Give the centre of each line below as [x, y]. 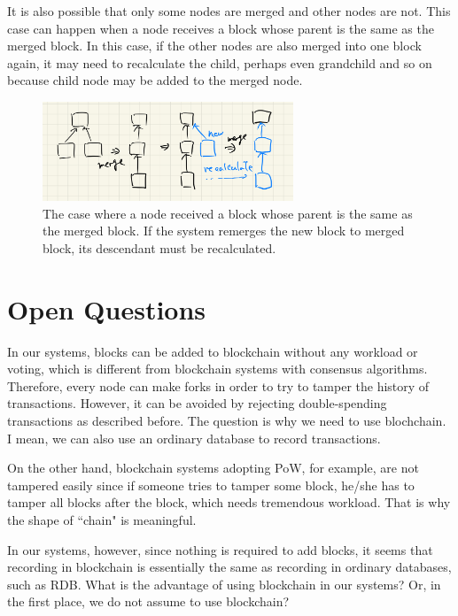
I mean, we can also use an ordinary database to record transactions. [194, 438]
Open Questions [107, 308]
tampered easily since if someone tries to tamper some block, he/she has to [211, 485]
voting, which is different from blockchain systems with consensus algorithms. [217, 369]
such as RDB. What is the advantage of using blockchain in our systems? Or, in [224, 584]
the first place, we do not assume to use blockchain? [148, 601]
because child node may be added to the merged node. [155, 80]
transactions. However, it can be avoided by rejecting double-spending [197, 403]
